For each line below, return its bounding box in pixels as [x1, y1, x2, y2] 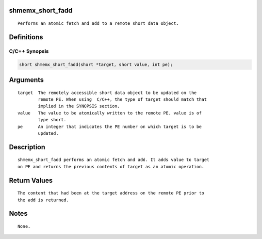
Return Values [9, 176, 53, 184]
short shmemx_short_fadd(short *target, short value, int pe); [19, 62, 173, 67]
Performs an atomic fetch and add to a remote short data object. [17, 21, 179, 26]
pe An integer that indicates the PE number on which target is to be [17, 124, 202, 129]
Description [9, 143, 46, 151]
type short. [38, 117, 66, 123]
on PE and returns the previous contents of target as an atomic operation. [17, 164, 205, 169]
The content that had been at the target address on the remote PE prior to [17, 191, 205, 196]
